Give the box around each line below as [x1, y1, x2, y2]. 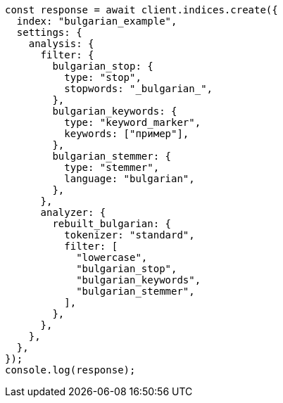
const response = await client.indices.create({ [5, 4, 278, 15]
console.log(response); [5, 364, 136, 376]
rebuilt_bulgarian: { [52, 218, 172, 229]
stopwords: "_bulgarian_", [64, 83, 213, 94]
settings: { [16, 27, 82, 38]
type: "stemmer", [64, 162, 160, 173]
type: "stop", [64, 72, 141, 83]
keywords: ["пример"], [64, 128, 189, 139]
